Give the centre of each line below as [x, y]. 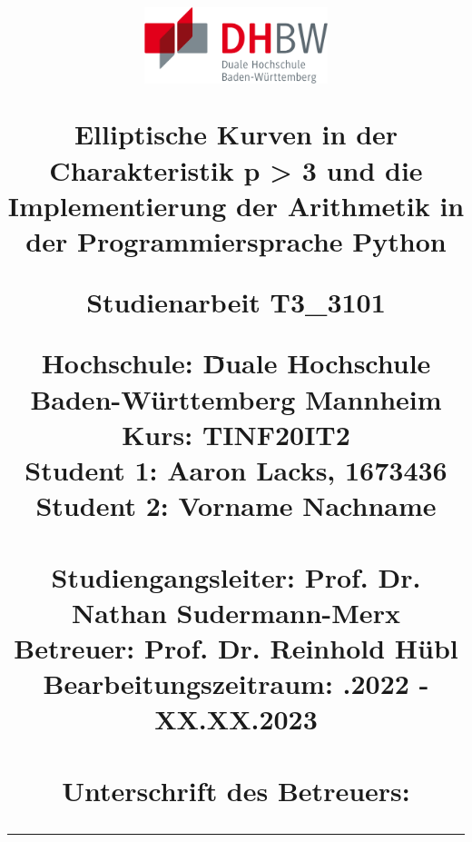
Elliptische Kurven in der [236, 134]
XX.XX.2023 [236, 719]
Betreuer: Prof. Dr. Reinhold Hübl [236, 647]
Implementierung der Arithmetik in [236, 205]
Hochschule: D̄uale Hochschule [236, 363]
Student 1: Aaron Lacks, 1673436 [236, 469]
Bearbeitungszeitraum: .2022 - [236, 684]
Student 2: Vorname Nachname [236, 505]
